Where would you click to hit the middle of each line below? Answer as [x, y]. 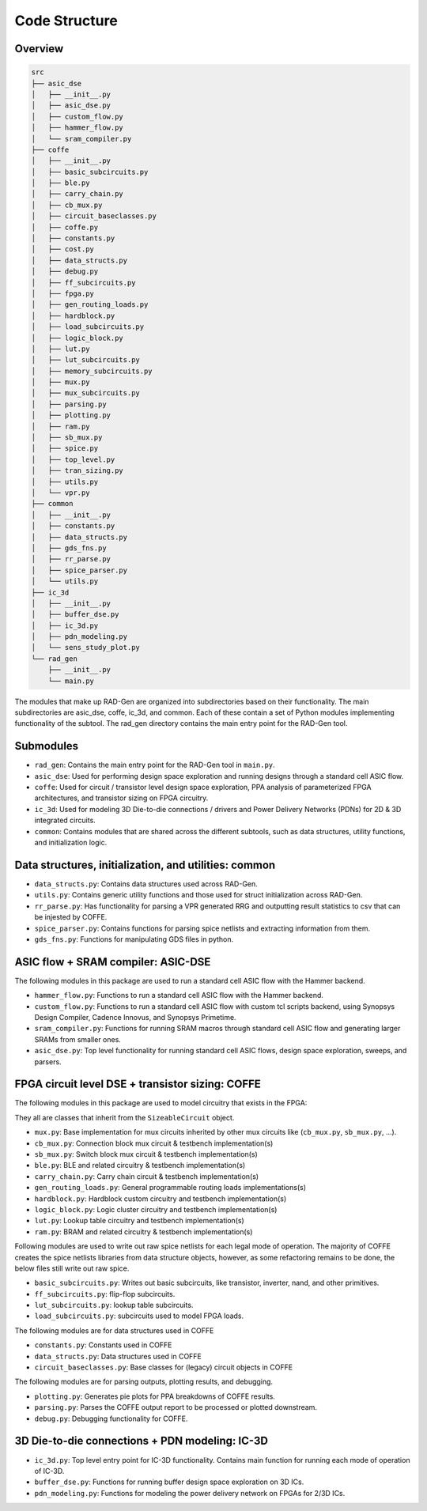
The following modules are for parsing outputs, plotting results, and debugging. [144, 1382]
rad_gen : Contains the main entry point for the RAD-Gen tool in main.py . [155, 765]
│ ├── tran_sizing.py [77, 471]
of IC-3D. [49, 1471]
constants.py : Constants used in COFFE [103, 1345]
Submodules [47, 746]
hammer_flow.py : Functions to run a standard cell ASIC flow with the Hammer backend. [179, 995]
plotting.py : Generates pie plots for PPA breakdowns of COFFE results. [155, 1396]
